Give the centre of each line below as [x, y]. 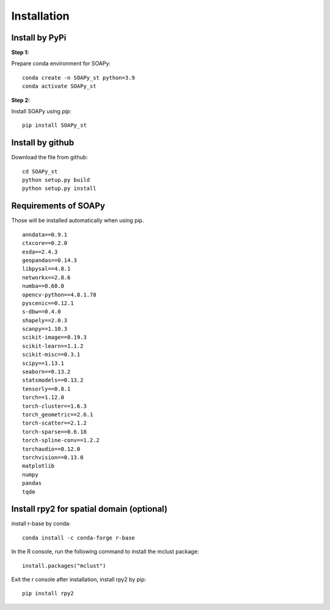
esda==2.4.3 [40, 252]
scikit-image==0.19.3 [54, 337]
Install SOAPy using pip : [41, 111]
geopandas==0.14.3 [50, 260]
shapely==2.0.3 [45, 320]
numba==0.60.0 [43, 286]
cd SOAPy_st [40, 171]
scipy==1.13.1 [43, 363]
